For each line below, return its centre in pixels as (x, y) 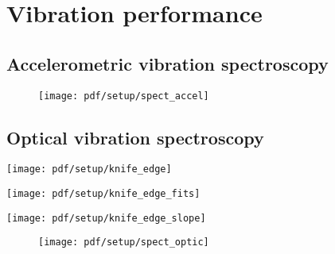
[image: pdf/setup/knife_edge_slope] (106, 218)
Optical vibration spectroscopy (135, 137)
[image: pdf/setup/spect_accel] (124, 96)
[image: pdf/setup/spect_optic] (124, 242)
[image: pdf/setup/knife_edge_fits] (103, 194)
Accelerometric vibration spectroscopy (167, 63)
